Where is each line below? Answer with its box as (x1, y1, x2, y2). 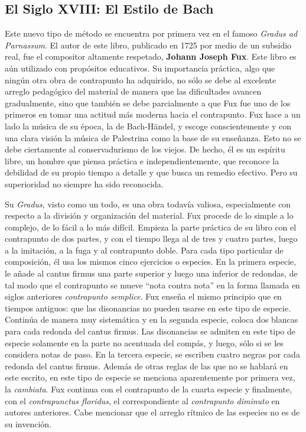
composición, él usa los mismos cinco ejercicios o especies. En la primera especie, (5, 255, 297, 268)
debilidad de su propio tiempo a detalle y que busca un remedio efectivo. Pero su (5, 166, 298, 178)
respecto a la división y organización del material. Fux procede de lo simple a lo (5, 209, 294, 222)
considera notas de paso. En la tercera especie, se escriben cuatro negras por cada (5, 348, 300, 360)
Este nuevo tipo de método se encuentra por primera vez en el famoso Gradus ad (5, 27, 298, 40)
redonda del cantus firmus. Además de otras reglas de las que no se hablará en (5, 359, 288, 372)
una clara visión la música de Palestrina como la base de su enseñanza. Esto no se (5, 131, 301, 144)
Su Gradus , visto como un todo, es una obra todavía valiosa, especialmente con (5, 197, 291, 210)
